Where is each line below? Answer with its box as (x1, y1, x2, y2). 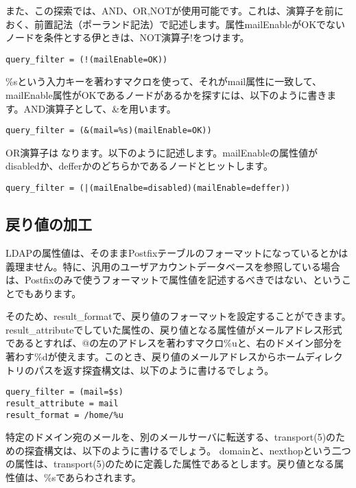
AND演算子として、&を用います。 (23, 101, 176, 115)
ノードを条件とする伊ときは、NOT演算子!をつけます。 (5, 30, 250, 45)
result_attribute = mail (5, 398, 119, 408)
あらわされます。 (65, 470, 141, 485)
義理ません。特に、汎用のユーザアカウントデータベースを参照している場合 (5, 259, 340, 273)
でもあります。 (14, 286, 82, 300)
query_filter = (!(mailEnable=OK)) (5, 54, 168, 65)
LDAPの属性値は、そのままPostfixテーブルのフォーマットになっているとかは (5, 245, 348, 259)
